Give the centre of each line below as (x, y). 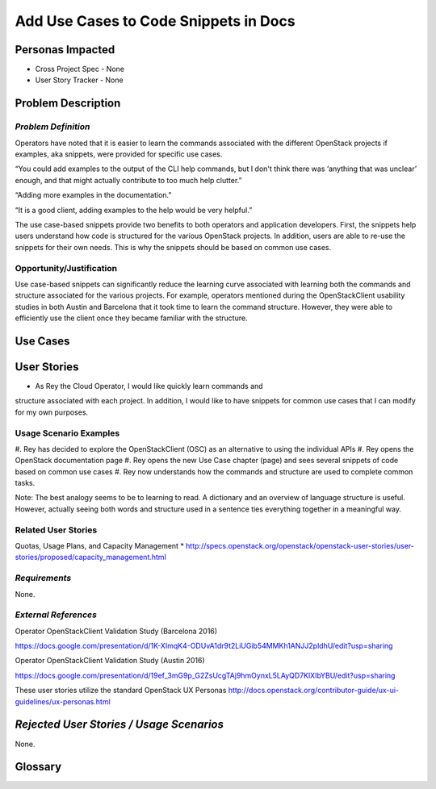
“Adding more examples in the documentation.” (93, 195)
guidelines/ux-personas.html (63, 701)
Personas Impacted (65, 50)
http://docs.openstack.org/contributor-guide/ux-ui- (314, 691)
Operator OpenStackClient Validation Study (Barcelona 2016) (116, 631)
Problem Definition (52, 127)
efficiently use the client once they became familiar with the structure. (131, 318)
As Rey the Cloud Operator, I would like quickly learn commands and (149, 386)
